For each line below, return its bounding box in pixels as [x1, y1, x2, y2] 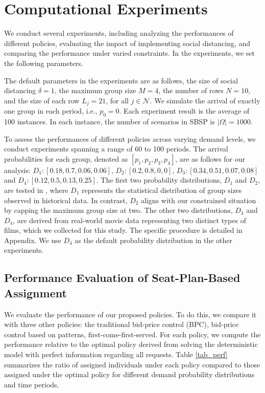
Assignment [4, 285, 67, 300]
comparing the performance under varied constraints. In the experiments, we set [4, 48, 255, 58]
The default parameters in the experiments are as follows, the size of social [4, 75, 238, 85]
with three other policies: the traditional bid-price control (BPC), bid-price [4, 319, 239, 330]
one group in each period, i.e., [4, 105, 98, 116]
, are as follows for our [175, 153, 245, 164]
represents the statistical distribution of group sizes [81, 184, 242, 195]
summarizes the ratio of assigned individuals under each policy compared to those [4, 359, 260, 369]
